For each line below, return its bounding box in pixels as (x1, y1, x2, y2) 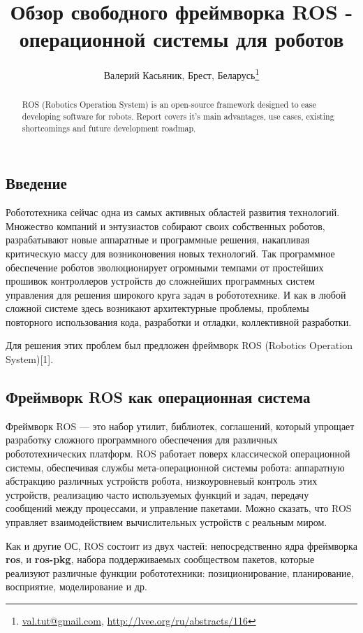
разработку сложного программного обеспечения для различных (6, 432, 278, 447)
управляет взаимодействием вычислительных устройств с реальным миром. (6, 515, 327, 529)
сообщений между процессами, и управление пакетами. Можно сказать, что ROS (6, 501, 352, 515)
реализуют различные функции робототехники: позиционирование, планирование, (6, 565, 354, 580)
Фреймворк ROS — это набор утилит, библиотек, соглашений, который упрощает (6, 418, 355, 433)
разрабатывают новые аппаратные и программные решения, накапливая (6, 232, 310, 247)
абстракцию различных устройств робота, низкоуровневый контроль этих (6, 474, 318, 488)
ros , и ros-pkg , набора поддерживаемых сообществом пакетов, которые (6, 552, 315, 567)
